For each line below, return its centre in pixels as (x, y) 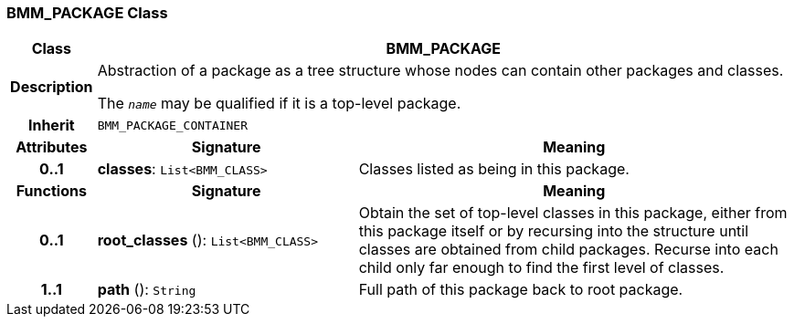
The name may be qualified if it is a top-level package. (279, 104)
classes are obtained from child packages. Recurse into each (568, 250)
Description (52, 87)
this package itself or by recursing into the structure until (554, 231)
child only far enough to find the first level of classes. (541, 268)
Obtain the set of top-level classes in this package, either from (573, 213)
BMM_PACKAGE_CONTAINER (173, 125)
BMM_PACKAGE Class (87, 13)
